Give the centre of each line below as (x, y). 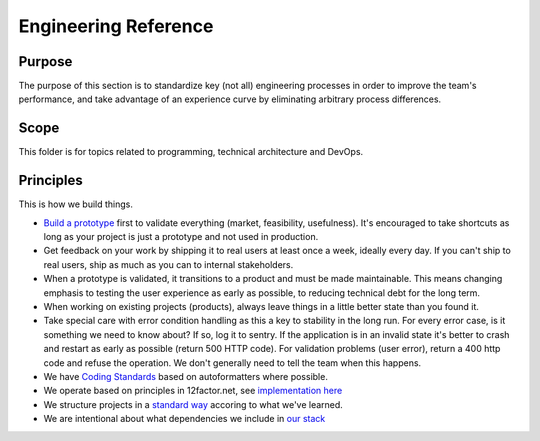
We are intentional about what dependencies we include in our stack (184, 419)
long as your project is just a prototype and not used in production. (181, 237)
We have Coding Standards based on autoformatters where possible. (186, 376)
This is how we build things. (76, 204)
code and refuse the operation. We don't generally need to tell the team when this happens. (232, 362)
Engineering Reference (116, 26)
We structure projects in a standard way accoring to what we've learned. (193, 404)
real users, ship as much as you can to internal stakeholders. (168, 264)
